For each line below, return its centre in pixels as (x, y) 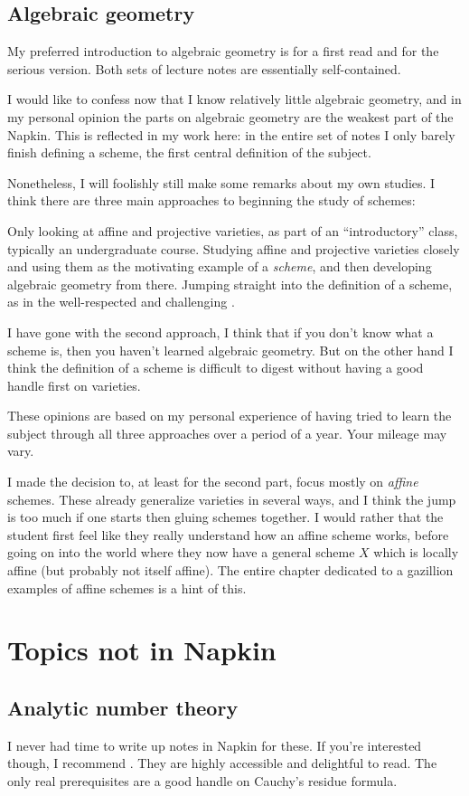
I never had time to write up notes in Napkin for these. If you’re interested (215, 745)
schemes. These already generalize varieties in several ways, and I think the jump (232, 499)
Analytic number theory (123, 707)
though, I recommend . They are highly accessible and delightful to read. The (222, 763)
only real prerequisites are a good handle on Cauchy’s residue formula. (202, 781)
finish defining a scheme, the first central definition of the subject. (189, 152)
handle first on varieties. (74, 385)
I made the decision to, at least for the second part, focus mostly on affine (213, 482)
